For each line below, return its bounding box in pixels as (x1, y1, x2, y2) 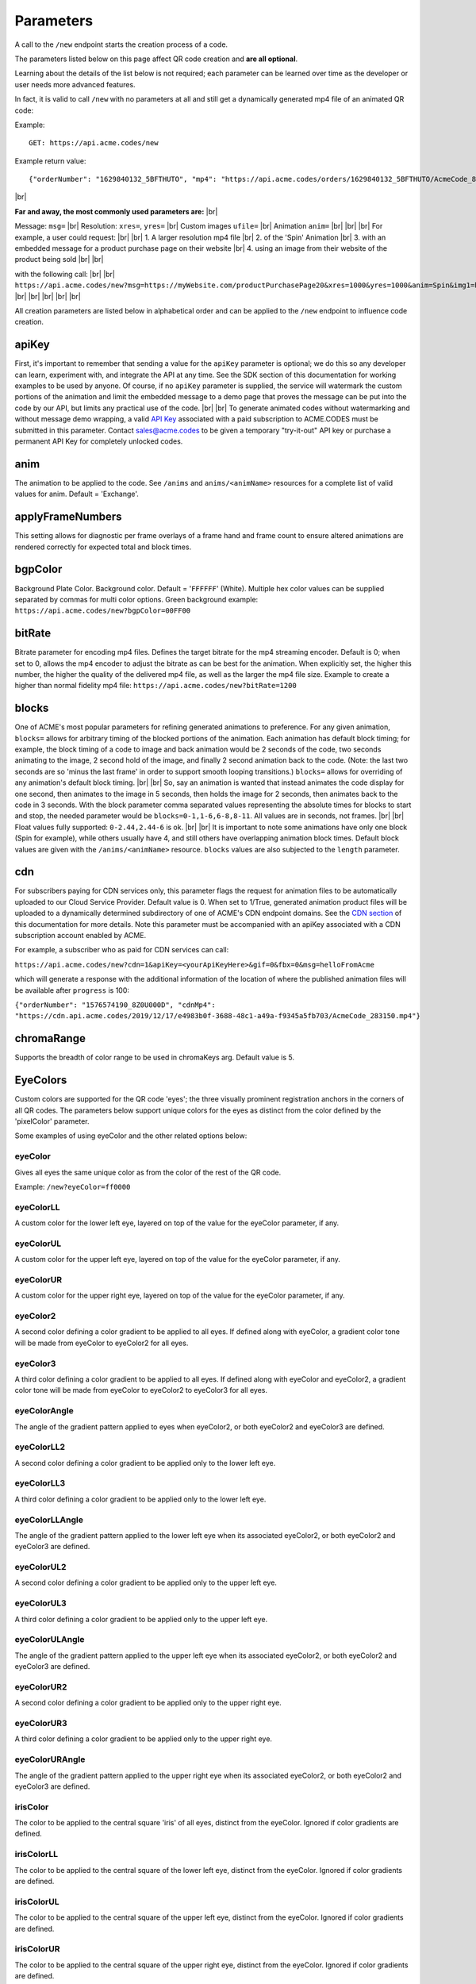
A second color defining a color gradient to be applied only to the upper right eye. (14, 1698, 282, 1708)
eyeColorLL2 (14, 1441, 66, 1452)
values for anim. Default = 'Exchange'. (14, 489, 139, 499)
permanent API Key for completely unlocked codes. (14, 436, 183, 446)
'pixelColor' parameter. (14, 1116, 90, 1126)
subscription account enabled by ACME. (14, 931, 147, 940)
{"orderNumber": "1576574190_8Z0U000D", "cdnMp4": (14, 1000, 216, 1009)
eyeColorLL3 (14, 1478, 66, 1489)
